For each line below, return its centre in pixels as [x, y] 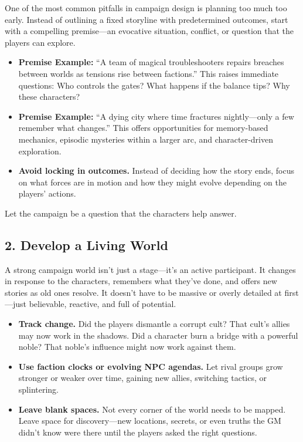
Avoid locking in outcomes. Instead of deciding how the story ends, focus [156, 171]
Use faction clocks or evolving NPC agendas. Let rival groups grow [151, 366]
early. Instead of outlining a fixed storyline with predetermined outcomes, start [147, 19]
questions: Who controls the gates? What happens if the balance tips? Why [154, 85]
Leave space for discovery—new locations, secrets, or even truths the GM [150, 421]
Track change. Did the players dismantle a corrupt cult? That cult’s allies [154, 324]
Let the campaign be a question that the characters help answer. [121, 213]
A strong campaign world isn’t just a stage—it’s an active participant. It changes [150, 269]
